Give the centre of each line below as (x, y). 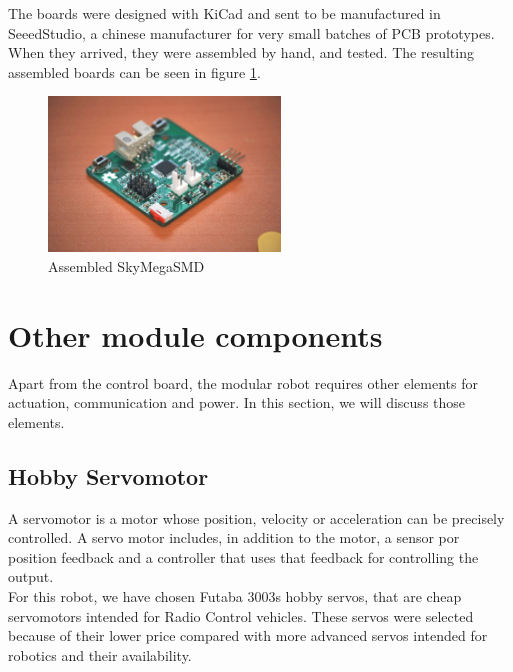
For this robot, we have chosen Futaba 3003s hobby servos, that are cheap (235, 596)
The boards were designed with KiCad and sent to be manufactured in (224, 13)
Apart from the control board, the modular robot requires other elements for (243, 382)
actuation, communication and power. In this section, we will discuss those (237, 402)
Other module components (195, 334)
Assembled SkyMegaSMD (126, 265)
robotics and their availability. (100, 654)
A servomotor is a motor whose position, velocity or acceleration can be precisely (256, 517)
